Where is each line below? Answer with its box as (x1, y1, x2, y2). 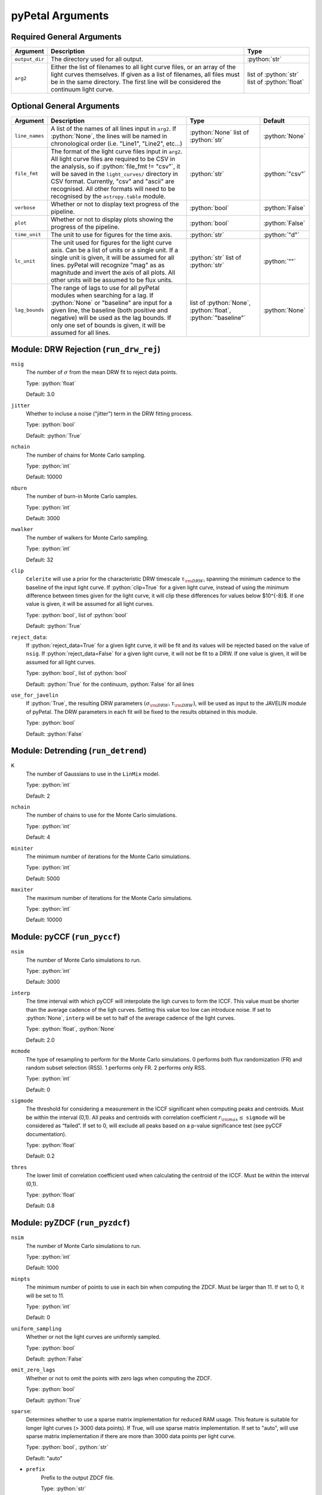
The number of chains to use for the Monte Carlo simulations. (26, 811, 177, 819)
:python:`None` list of (190, 128, 249, 136)
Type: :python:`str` (41, 1485, 86, 1492)
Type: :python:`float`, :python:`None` (26, 1026, 116, 1033)
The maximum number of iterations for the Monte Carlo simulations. (26, 894, 193, 901)
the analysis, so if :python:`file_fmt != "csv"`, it (51, 162, 181, 170)
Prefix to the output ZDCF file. (41, 1474, 114, 1481)
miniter (11, 845, 34, 852)
